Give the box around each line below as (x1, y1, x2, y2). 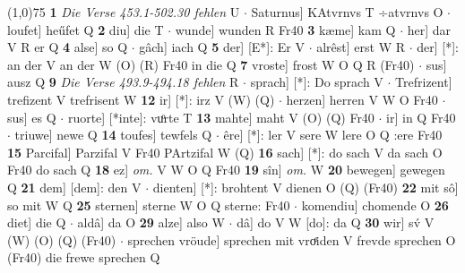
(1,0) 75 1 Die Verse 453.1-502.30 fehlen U (7, 3, 240, 21)
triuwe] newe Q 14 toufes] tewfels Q (14, 125, 212, 144)
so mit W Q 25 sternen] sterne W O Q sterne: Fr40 (7, 195, 290, 214)
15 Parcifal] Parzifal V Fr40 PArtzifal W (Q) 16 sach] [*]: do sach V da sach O (7, 142, 443, 161)
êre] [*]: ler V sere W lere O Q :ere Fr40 (223, 125, 443, 144)
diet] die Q (7, 213, 66, 232)
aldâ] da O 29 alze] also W (77, 213, 225, 232)
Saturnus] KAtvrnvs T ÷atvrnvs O (251, 3, 443, 21)
